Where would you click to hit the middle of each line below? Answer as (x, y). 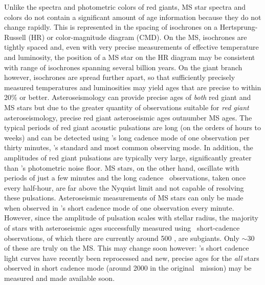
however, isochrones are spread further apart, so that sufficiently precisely (120, 77)
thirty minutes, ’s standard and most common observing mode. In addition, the (129, 147)
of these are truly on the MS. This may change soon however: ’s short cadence (127, 248)
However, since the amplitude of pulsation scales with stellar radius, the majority (131, 218)
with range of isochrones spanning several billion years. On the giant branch (123, 67)
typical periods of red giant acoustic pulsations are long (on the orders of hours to (132, 127)
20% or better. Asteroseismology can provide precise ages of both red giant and (128, 97)
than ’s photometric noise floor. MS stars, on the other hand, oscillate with (122, 167)
